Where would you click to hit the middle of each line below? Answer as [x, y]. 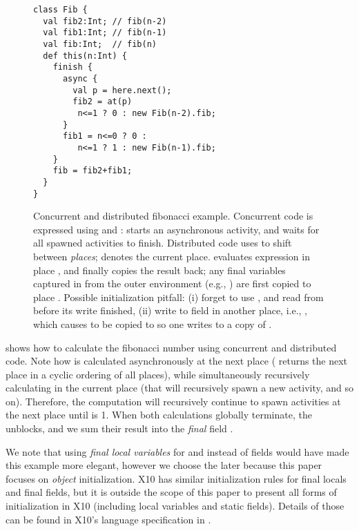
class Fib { [60, 10]
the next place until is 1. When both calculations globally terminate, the [159, 415]
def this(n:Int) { [85, 56]
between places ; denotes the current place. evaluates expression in [172, 256]
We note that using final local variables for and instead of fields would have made [177, 451]
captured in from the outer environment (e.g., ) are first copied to [172, 283]
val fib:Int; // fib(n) [100, 44]
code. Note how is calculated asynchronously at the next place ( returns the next [177, 361]
